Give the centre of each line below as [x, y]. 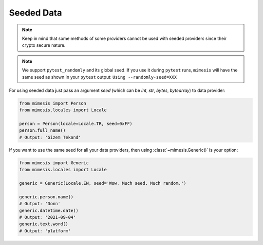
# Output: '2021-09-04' [48, 217]
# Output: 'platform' [45, 231]
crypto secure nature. [44, 45]
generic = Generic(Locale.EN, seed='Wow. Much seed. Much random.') [103, 183]
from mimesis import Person [53, 103]
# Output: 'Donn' [40, 204]
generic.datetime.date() [49, 210]
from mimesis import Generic [54, 163]
